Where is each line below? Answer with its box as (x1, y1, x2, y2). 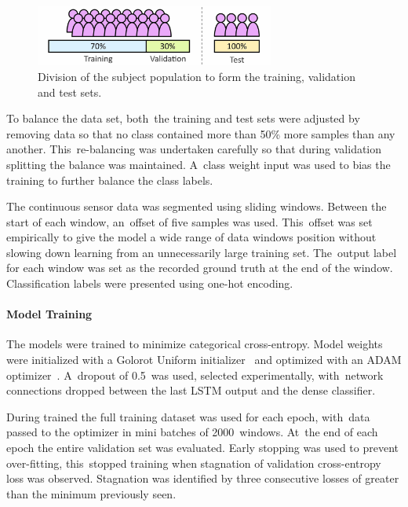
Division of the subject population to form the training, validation (38, 68, 355, 84)
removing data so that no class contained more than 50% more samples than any (6, 125, 395, 141)
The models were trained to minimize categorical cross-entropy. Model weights (6, 336, 383, 352)
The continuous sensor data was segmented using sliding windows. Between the (6, 198, 387, 215)
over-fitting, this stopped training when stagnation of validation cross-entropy (6, 454, 381, 471)
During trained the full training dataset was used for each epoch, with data (6, 408, 370, 424)
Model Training (6, 306, 93, 322)
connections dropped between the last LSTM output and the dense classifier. (6, 382, 376, 399)
